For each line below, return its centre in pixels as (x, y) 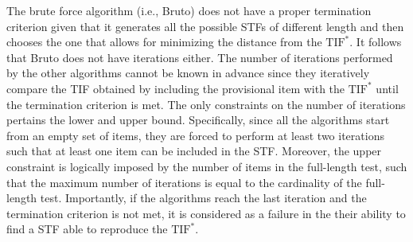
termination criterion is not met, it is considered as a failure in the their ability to (206, 213)
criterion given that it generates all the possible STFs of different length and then (205, 26)
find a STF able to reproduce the (87, 229)
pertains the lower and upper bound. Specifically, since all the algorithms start (198, 120)
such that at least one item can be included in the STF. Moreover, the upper (194, 151)
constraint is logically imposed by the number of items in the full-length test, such (207, 166)
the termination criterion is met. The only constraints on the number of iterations (206, 104)
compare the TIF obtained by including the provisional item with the (176, 88)
